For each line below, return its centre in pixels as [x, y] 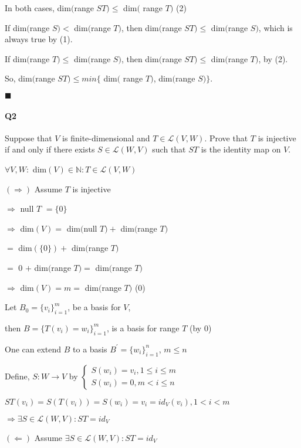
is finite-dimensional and [106, 138]
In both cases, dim [38, 8]
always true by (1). [39, 39]
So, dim [18, 78]
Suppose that [28, 138]
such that [169, 149]
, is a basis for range [143, 327]
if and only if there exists [50, 149]
